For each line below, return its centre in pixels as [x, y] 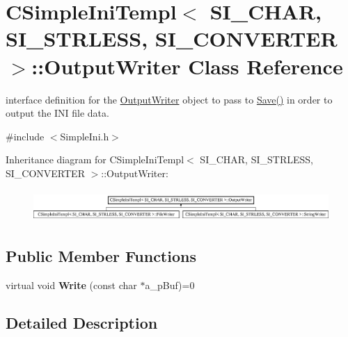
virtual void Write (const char [71, 285]
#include [25, 136]
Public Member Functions [101, 256]
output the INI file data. [57, 113]
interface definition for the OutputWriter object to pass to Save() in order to [169, 99]
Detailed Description [82, 323]
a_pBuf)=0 [170, 285]
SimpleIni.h [85, 136]
